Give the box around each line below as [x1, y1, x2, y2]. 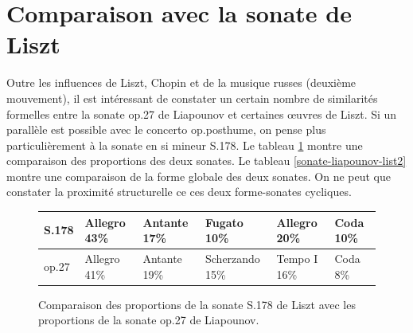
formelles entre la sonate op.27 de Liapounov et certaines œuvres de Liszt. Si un [6, 105, 397, 122]
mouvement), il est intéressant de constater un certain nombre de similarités [6, 89, 378, 106]
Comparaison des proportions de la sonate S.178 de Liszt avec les [38, 296, 356, 312]
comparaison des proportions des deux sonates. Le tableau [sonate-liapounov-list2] [6, 152, 407, 169]
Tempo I [276, 250, 318, 266]
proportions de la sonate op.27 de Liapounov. [38, 311, 259, 328]
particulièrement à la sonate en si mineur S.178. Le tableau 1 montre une [6, 136, 363, 153]
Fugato [205, 214, 244, 230]
